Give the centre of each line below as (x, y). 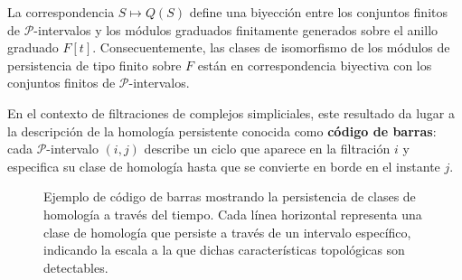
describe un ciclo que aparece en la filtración (267, 149)
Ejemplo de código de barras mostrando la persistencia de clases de (230, 196)
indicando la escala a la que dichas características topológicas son (224, 250)
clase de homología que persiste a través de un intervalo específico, (227, 232)
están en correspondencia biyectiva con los (315, 65)
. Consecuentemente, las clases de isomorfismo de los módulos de (271, 47)
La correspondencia (61, 12)
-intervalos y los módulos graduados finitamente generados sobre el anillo (236, 29)
